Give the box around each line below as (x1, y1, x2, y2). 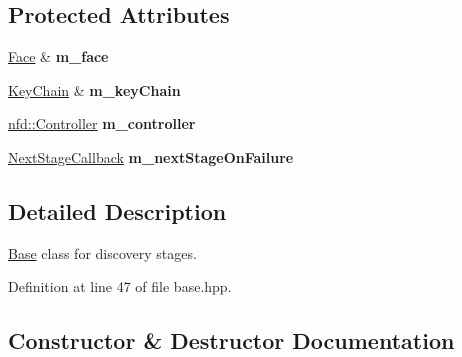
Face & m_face (8, 46, 109, 67)
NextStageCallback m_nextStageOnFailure (8, 146, 294, 167)
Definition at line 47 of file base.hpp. (8, 276, 232, 297)
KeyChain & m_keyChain (8, 79, 181, 100)
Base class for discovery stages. (8, 242, 197, 263)
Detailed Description (8, 195, 227, 226)
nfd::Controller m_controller (8, 113, 196, 134)
